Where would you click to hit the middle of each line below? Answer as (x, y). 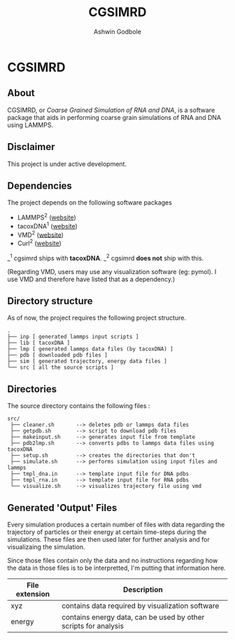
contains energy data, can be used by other (133, 618)
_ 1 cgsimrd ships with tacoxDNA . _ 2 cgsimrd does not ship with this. (106, 258)
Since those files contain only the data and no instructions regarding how (113, 561)
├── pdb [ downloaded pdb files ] (58, 355)
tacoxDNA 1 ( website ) (48, 225)
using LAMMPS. (30, 125)
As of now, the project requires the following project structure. (97, 318)
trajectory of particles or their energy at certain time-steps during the (107, 532)
